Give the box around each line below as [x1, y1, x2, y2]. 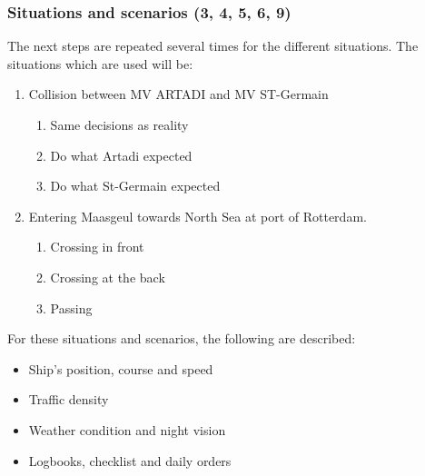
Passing [50, 298, 93, 317]
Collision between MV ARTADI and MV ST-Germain [28, 84, 329, 104]
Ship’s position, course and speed [28, 359, 213, 378]
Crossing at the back [50, 267, 165, 286]
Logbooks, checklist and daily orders [28, 451, 232, 470]
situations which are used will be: [7, 54, 193, 73]
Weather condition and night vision [28, 420, 226, 439]
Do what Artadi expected [50, 145, 193, 164]
